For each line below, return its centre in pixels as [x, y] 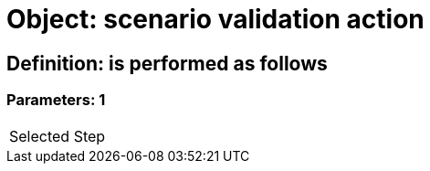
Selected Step [58, 136]
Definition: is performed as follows [167, 63]
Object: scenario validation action [215, 19]
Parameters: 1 [56, 100]
